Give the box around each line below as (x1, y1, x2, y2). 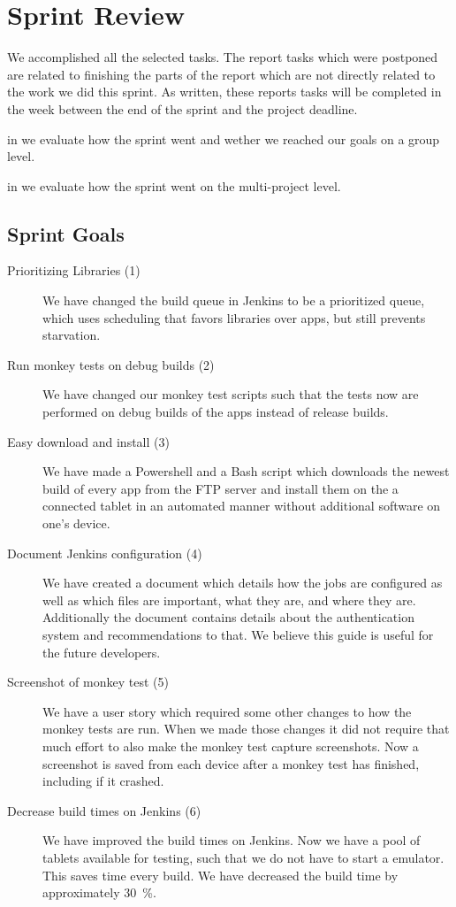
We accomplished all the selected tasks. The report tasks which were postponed (7, 48, 438, 66)
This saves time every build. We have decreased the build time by (42, 865, 399, 884)
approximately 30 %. (42, 883, 156, 902)
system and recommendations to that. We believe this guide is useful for (42, 625, 434, 643)
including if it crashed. (42, 772, 164, 790)
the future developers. (42, 642, 161, 661)
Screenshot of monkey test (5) (7, 673, 169, 691)
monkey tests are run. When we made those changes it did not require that (42, 719, 450, 738)
